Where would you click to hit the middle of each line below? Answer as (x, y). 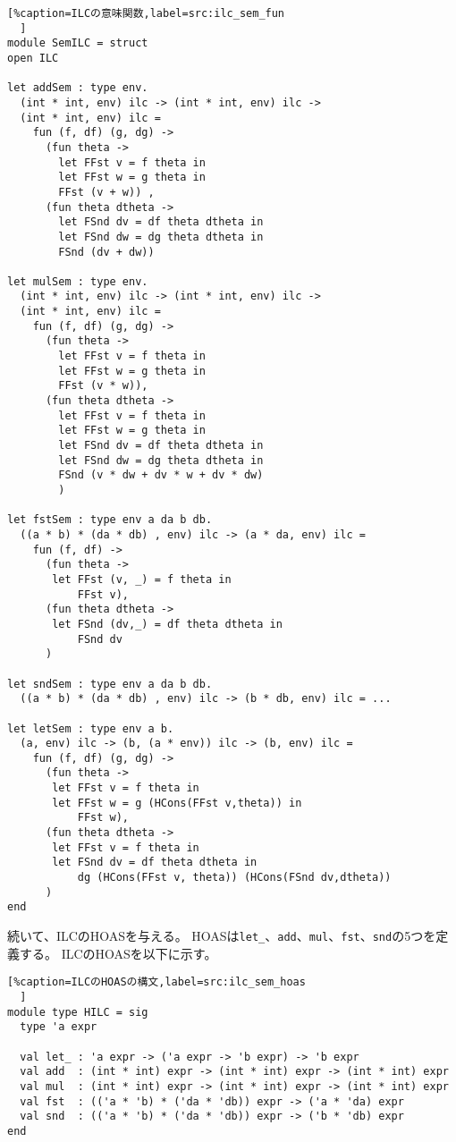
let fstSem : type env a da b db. (110, 520)
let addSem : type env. (78, 88)
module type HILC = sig (78, 1012)
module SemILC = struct (78, 43)
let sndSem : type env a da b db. (110, 684)
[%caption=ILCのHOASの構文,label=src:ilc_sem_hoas (156, 982)
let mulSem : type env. (78, 281)
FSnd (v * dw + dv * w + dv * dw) (161, 475)
